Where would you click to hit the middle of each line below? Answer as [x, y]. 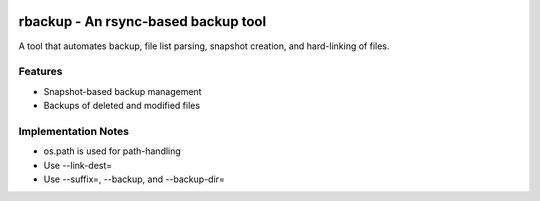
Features [40, 72]
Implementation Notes [74, 131]
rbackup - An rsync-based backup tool [142, 21]
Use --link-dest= [78, 165]
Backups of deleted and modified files [121, 106]
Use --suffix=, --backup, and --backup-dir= [134, 179]
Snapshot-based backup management [122, 91]
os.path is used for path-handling [112, 151]
